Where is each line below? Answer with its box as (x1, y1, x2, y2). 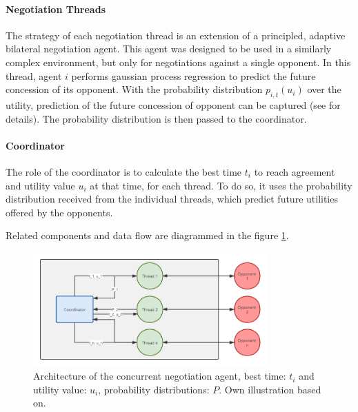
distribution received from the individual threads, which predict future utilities (6, 192, 338, 206)
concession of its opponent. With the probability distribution (6, 82, 263, 96)
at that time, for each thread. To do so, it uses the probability (90, 178, 352, 192)
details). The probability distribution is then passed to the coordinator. (6, 111, 307, 125)
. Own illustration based (219, 382, 321, 396)
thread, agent (6, 68, 62, 83)
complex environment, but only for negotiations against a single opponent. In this (6, 54, 351, 69)
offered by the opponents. (6, 205, 113, 219)
